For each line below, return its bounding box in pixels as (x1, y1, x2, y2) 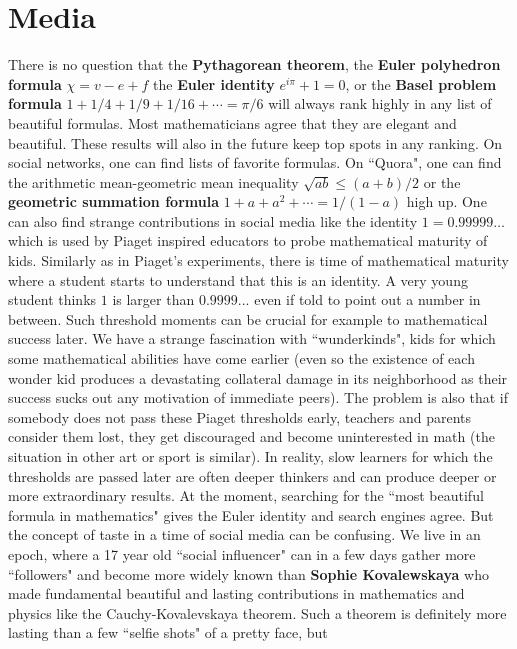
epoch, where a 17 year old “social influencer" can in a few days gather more (8, 543, 476, 564)
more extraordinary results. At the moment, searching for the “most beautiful (8, 485, 484, 506)
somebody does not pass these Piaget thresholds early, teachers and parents (8, 406, 472, 427)
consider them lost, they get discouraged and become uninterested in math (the (8, 426, 495, 447)
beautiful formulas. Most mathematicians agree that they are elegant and (8, 112, 457, 133)
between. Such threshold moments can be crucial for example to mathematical (8, 308, 488, 329)
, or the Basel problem (345, 73, 497, 94)
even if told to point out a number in (254, 289, 481, 310)
